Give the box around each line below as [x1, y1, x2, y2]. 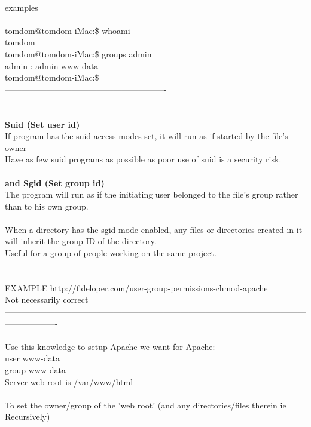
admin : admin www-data [5, 59, 99, 72]
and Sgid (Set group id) [5, 176, 105, 189]
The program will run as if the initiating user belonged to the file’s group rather [5, 188, 298, 201]
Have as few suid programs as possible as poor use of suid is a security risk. [5, 153, 282, 165]
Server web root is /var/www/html [5, 375, 133, 388]
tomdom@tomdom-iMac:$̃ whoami [5, 24, 130, 36]
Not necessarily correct [5, 293, 89, 306]
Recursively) [5, 410, 50, 423]
